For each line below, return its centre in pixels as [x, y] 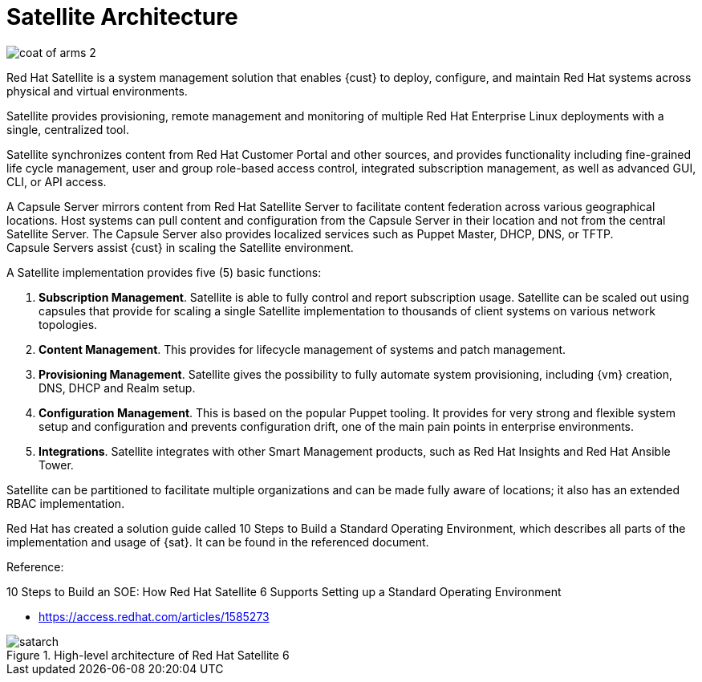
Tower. [56, 465]
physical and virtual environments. [97, 91]
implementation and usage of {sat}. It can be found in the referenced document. [218, 542]
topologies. [68, 324]
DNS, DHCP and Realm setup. [117, 388]
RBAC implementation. [66, 503]
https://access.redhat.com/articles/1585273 [154, 616]
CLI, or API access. [57, 181]
